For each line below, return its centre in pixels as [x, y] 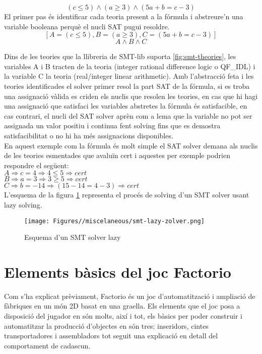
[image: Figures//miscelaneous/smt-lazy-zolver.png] [114, 221]
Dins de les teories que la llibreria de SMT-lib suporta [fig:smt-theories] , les [120, 56]
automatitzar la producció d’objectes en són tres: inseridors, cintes [106, 325]
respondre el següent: [37, 165]
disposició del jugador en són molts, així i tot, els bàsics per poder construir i [123, 316]
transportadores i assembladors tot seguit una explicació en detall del [111, 336]
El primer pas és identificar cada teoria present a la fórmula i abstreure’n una [124, 16]
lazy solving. [23, 204]
